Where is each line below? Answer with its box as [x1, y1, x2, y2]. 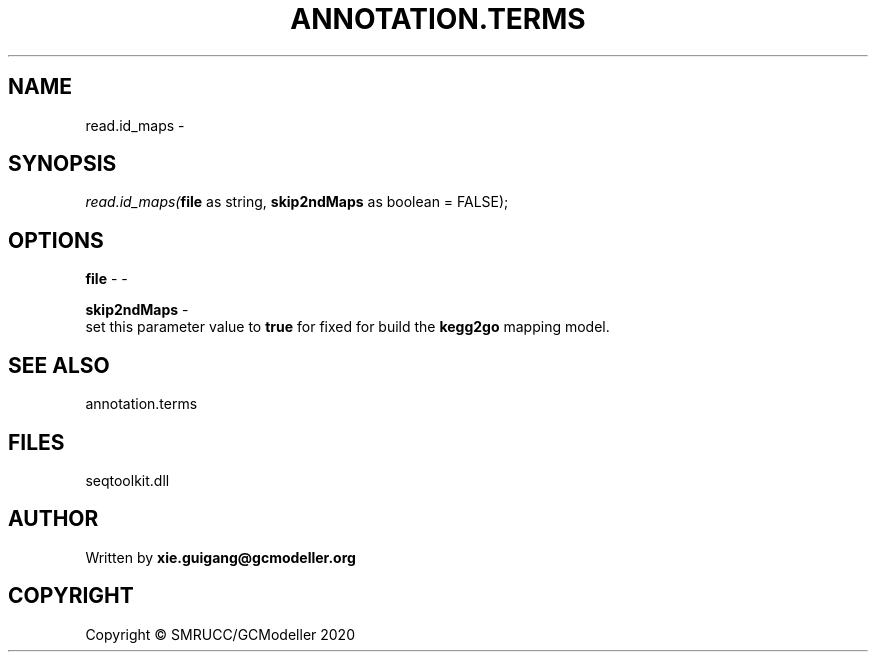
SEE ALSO [8, 352, 110, 378]
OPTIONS [8, 227, 104, 253]
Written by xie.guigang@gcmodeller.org [85, 548, 356, 566]
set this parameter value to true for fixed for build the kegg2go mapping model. [85, 318, 610, 336]
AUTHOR [8, 506, 99, 532]
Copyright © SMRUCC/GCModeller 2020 [85, 625, 355, 643]
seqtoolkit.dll [85, 471, 170, 489]
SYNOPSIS [8, 151, 117, 177]
